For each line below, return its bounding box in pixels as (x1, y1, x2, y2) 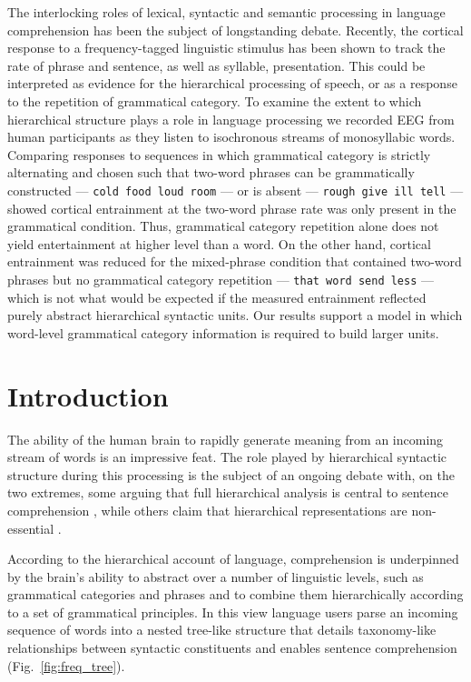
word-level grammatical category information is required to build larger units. (7, 323, 439, 342)
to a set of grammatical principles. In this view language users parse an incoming (7, 602, 458, 621)
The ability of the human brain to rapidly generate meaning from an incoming (7, 429, 444, 448)
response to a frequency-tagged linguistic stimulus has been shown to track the (7, 38, 446, 57)
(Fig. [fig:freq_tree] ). (7, 656, 125, 675)
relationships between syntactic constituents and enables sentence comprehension (7, 638, 457, 657)
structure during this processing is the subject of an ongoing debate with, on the (7, 465, 455, 484)
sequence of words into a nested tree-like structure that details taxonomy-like (7, 620, 437, 639)
